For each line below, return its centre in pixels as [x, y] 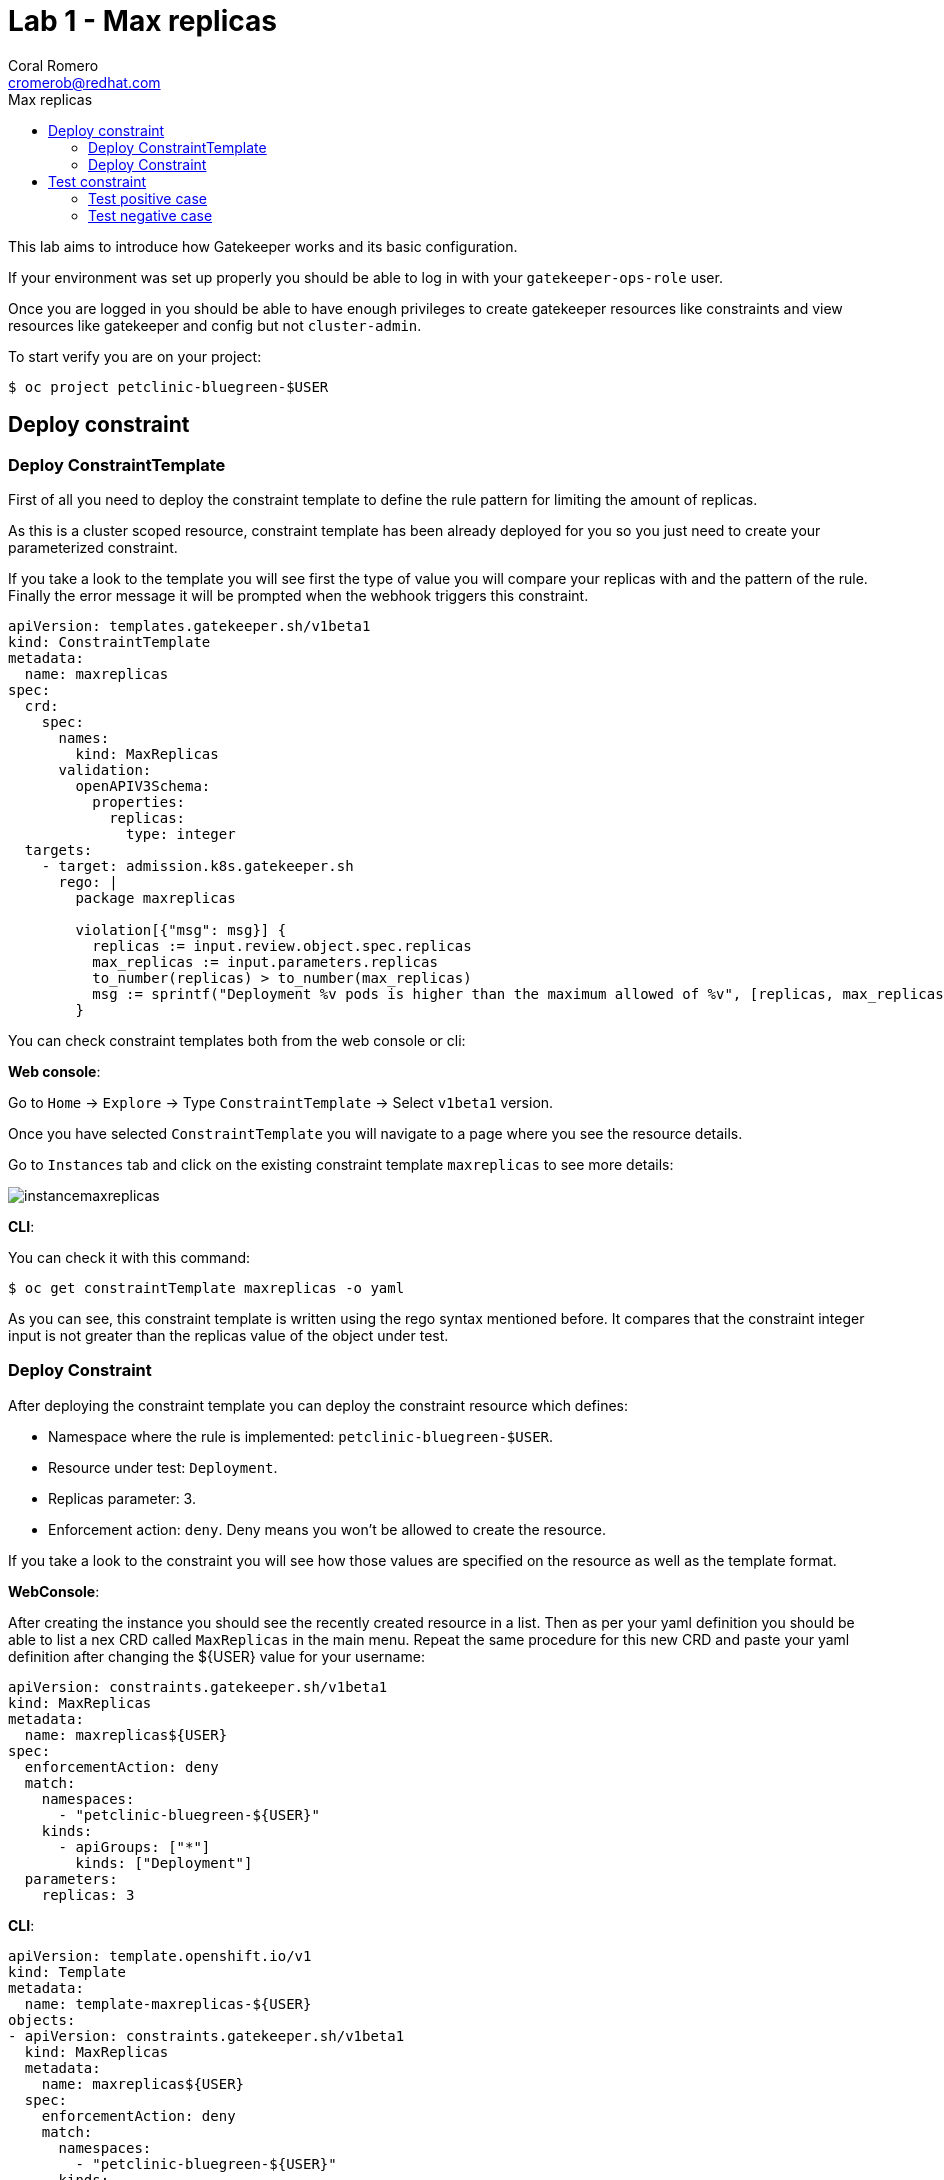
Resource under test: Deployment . [163, 1467]
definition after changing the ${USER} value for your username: [216, 1656]
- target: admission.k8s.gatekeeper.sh [197, 865]
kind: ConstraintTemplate [109, 641]
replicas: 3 [88, 1894]
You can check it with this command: [129, 1257]
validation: [105, 769]
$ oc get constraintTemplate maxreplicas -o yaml [206, 1287]
